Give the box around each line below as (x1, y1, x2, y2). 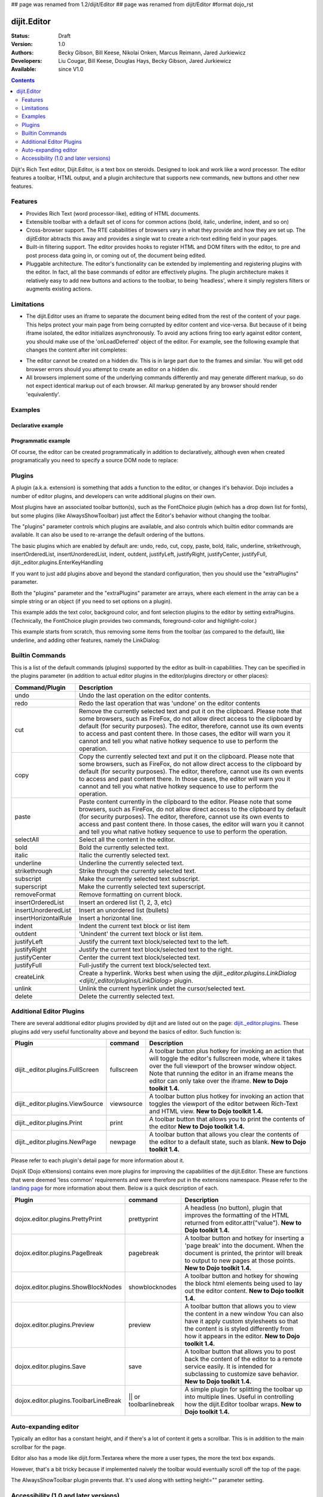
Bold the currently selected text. (78, 843, 169, 851)
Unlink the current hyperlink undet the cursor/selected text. (78, 984, 246, 992)
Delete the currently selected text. (78, 992, 175, 1000)
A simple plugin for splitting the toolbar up (184, 1385, 303, 1393)
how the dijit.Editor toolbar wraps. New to (184, 1400, 302, 1408)
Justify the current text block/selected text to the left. (78, 937, 229, 946)
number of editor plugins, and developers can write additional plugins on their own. (11, 492, 217, 499)
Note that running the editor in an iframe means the (149, 1069, 294, 1078)
